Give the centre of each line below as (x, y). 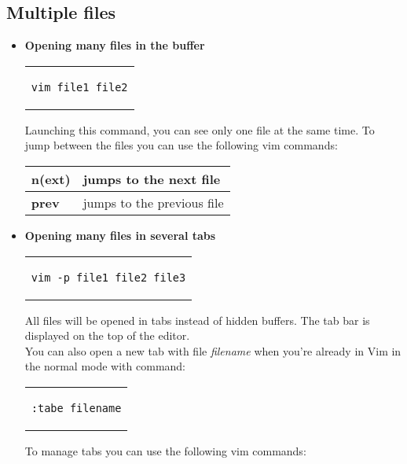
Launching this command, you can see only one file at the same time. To (200, 129)
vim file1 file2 (79, 87)
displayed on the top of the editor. (107, 335)
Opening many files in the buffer (115, 45)
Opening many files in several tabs (120, 235)
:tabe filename (76, 408)
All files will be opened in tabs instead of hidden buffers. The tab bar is (197, 320)
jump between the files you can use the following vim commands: (181, 145)
